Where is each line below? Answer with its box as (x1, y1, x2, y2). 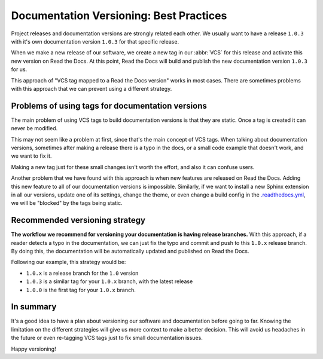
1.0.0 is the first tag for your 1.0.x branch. (26, 286, 136, 293)
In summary (11, 302, 57, 312)
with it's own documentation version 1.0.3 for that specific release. (11, 38, 179, 45)
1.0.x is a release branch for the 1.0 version (26, 269, 139, 277)
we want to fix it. (11, 152, 52, 159)
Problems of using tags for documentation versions (11, 100, 208, 111)
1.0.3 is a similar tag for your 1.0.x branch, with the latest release (26, 278, 193, 285)
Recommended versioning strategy (11, 215, 146, 225)
